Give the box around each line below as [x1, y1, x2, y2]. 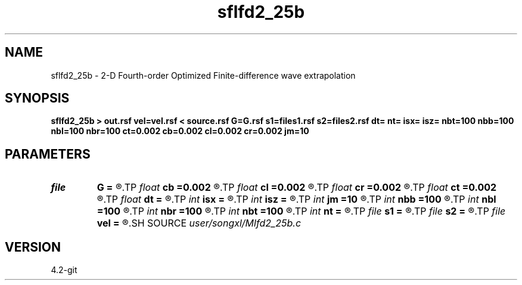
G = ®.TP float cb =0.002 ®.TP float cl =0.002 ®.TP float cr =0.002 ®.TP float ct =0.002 [97, 181, 497, 194]
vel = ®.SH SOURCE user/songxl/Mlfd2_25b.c [97, 217, 302, 230]
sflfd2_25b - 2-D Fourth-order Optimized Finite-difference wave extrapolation [51, 70, 356, 80]
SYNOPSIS [5, 91, 70, 106]
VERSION [5, 239, 61, 255]
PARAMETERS [5, 146, 91, 162]
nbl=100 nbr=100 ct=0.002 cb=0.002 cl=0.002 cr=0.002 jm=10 [51, 126, 309, 137]
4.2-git [51, 265, 77, 275]
